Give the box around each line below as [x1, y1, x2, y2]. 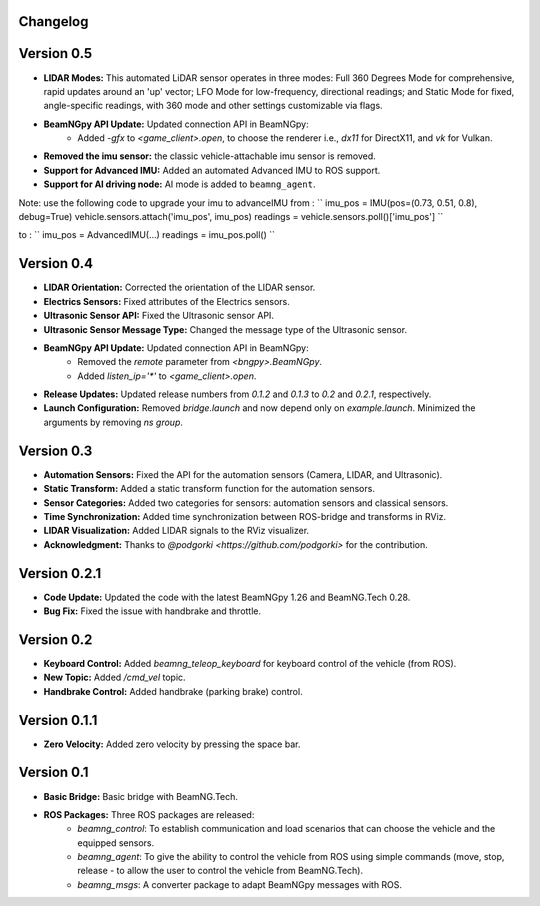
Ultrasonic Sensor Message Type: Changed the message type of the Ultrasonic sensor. [43, 323, 408, 335]
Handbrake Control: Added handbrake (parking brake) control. [43, 685, 304, 697]
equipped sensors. [77, 836, 155, 849]
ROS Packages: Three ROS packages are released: [43, 808, 255, 820]
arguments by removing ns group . [43, 416, 184, 428]
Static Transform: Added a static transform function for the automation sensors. [43, 483, 375, 495]
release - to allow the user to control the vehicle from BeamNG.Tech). [77, 865, 364, 877]
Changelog [18, 13, 89, 30]
